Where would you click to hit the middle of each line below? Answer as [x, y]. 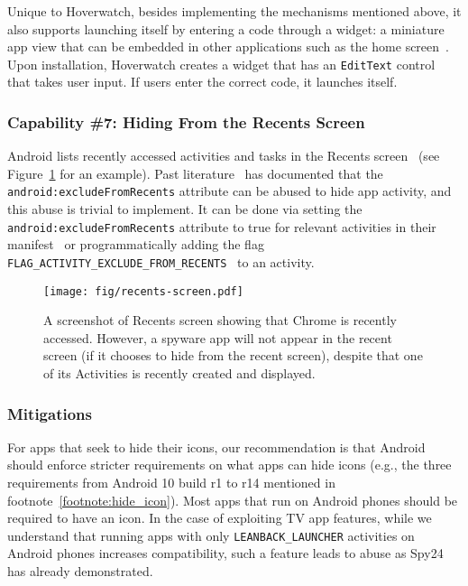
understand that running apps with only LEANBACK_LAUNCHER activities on [211, 535]
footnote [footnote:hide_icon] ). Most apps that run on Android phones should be [233, 500]
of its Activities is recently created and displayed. [179, 373]
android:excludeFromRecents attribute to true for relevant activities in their [222, 226]
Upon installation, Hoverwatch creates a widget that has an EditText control [221, 64]
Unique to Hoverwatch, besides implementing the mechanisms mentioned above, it [234, 11]
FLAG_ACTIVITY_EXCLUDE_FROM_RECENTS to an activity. [161, 261]
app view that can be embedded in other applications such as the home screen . [228, 47]
